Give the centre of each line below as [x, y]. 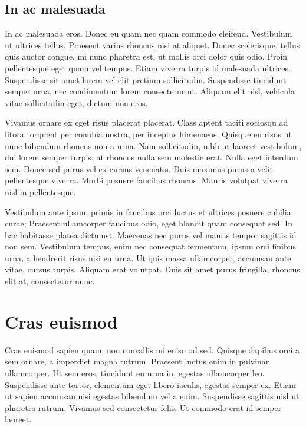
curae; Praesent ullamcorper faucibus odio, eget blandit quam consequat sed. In [149, 223]
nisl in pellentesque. [40, 191]
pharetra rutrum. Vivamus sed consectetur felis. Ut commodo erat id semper [143, 407]
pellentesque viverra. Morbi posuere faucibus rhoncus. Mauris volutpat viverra [146, 180]
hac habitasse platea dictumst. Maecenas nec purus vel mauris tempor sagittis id [151, 234]
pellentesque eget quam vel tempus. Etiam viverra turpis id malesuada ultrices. [148, 68]
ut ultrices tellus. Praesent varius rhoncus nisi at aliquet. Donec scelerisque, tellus [152, 45]
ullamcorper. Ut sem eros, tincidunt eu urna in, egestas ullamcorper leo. [135, 372]
